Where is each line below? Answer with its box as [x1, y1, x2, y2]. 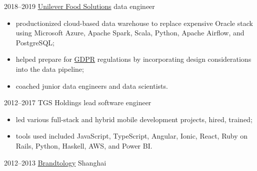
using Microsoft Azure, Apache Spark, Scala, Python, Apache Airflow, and [15, 27, 244, 38]
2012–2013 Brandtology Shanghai [4, 157, 106, 168]
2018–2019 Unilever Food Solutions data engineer [4, 1, 155, 11]
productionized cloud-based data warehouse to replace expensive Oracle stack [15, 17, 253, 28]
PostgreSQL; [15, 37, 54, 47]
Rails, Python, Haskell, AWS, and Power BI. [15, 140, 152, 151]
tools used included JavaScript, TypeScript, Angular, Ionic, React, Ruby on [15, 131, 248, 141]
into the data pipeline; [15, 63, 84, 74]
